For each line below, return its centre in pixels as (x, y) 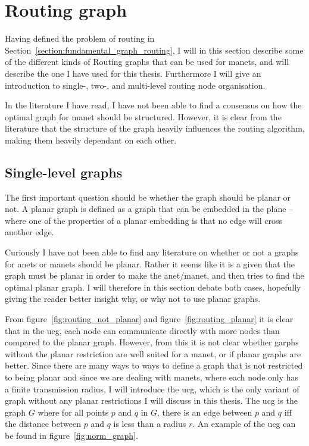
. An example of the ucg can (244, 424)
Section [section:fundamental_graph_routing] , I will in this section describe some (154, 50)
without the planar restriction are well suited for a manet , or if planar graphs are (153, 353)
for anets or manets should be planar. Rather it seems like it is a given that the (150, 263)
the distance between (43, 424)
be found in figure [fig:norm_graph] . (71, 435)
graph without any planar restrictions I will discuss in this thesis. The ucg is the (152, 400)
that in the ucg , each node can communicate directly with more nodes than (142, 330)
